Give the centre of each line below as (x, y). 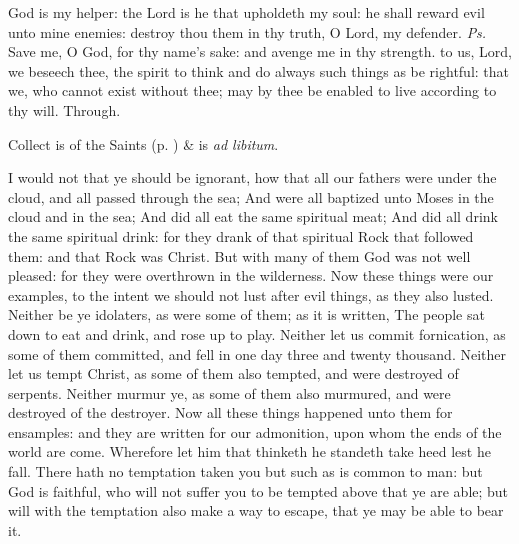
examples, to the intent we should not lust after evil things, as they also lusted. (251, 294)
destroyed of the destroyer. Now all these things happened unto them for (230, 412)
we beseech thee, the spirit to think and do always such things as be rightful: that (259, 70)
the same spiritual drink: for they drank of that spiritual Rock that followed (241, 235)
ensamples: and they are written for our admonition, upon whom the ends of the (255, 431)
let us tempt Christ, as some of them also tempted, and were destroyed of (233, 373)
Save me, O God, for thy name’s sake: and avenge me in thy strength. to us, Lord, (260, 51)
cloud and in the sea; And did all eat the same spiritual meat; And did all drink (253, 216)
